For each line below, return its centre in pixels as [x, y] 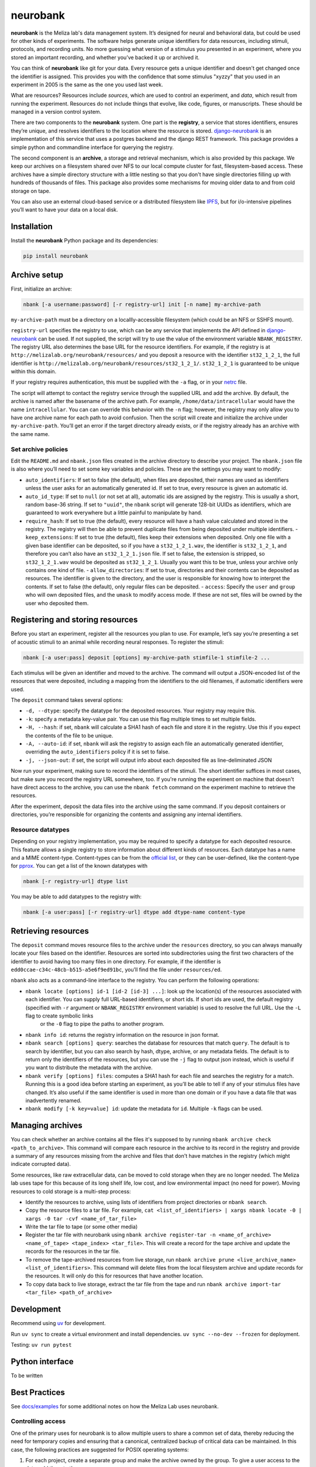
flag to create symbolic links [59, 1016]
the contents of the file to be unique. [69, 735]
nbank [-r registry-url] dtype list [76, 881]
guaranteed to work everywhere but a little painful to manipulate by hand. [114, 513]
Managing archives [47, 1126]
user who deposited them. [57, 603]
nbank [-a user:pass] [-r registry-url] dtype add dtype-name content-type [134, 912]
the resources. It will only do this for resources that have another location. [114, 1276]
